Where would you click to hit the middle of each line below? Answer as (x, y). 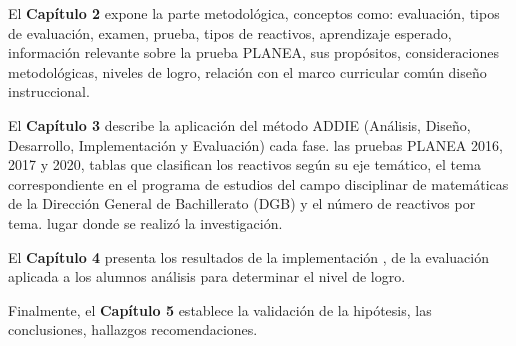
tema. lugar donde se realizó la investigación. (145, 222)
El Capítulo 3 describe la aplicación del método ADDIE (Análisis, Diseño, (239, 124)
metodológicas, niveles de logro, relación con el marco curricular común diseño (247, 71)
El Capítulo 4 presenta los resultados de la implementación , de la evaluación (248, 256)
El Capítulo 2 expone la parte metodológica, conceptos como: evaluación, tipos (254, 13)
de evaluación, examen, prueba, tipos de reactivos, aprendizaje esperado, (230, 32)
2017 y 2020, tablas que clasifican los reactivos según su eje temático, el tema (244, 164)
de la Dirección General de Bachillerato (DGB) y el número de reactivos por (242, 203)
